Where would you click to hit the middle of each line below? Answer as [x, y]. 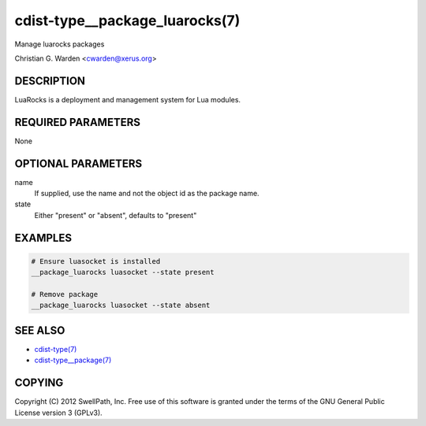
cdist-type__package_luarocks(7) [127, 20]
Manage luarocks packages [60, 44]
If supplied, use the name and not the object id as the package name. [147, 194]
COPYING [39, 383]
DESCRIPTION [50, 81]
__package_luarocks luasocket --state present [123, 272]
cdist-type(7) [56, 349]
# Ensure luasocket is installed [96, 261]
